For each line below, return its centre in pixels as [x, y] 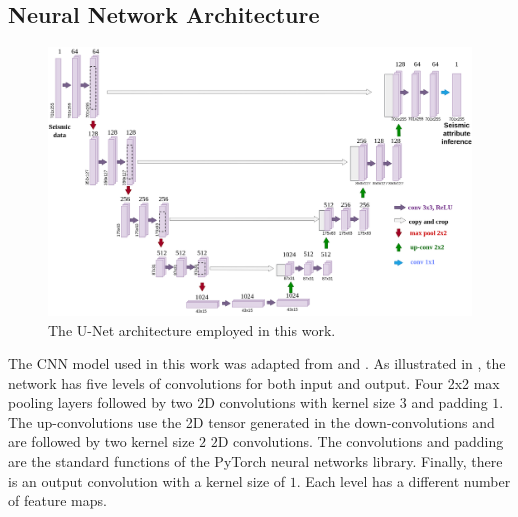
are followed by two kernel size [101, 441]
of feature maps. [57, 500]
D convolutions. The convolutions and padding [360, 441]
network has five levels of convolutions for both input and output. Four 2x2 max [254, 382]
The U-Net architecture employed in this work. [192, 329]
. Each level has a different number [403, 480]
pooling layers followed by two [100, 402]
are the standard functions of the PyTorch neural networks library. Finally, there [255, 461]
